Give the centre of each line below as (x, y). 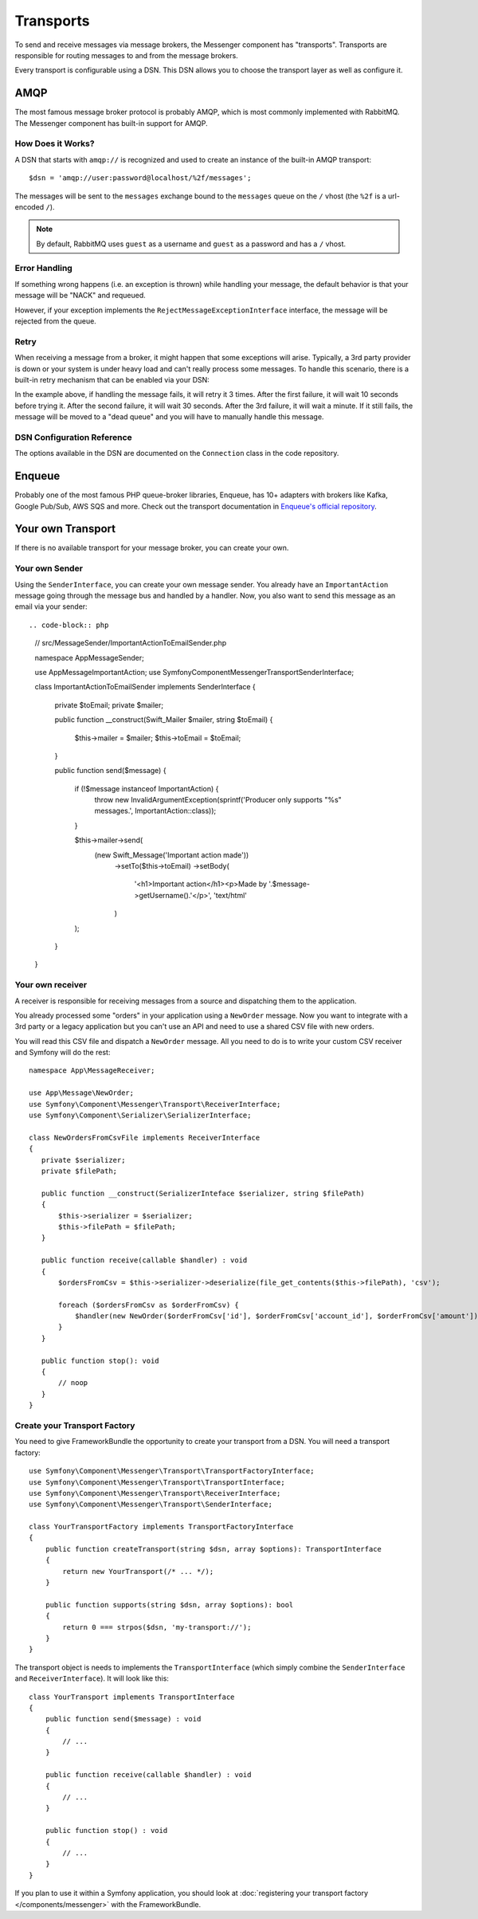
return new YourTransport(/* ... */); (138, 1571)
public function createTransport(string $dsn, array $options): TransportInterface (214, 1549)
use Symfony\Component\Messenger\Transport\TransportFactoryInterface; (172, 1471)
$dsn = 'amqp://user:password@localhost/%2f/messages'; (140, 178)
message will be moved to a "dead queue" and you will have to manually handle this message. (169, 417)
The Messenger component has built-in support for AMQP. (111, 123)
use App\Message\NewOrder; (82, 1093)
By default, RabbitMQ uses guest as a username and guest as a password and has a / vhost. (191, 244)
